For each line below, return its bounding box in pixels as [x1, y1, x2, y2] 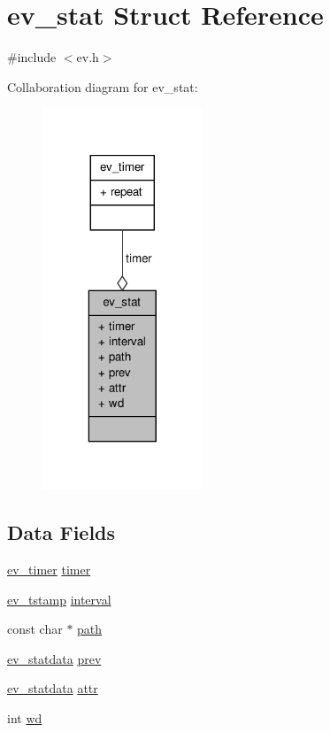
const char [7, 620, 63, 638]
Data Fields [7, 519, 116, 546]
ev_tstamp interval [7, 589, 111, 608]
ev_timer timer [7, 560, 91, 579]
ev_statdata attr [7, 679, 98, 697]
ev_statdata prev [7, 649, 102, 667]
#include [7, 48, 57, 66]
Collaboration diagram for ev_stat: [7, 77, 198, 96]
